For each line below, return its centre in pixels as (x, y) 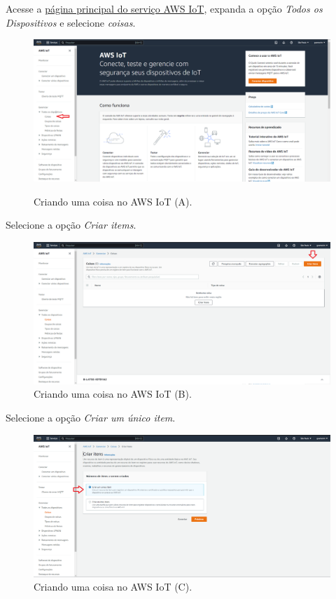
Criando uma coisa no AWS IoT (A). (113, 201)
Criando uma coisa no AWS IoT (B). (113, 394)
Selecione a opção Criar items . (71, 225)
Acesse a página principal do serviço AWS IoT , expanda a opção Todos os (164, 8)
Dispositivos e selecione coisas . (71, 22)
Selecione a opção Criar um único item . (91, 417)
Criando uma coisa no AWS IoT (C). (113, 587)
